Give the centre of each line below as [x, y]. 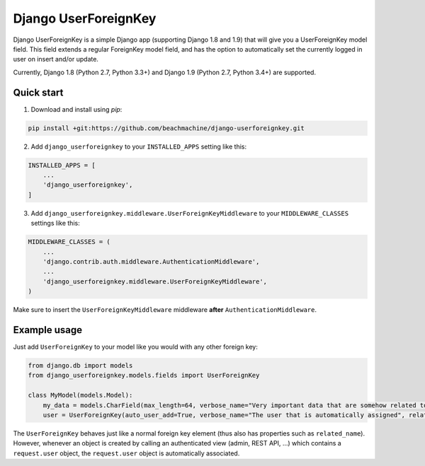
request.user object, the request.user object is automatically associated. [126, 453]
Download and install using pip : [76, 109]
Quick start [38, 92]
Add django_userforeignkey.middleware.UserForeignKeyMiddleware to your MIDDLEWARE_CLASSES [190, 213]
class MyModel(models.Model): [80, 395]
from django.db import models [80, 365]
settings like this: [56, 223]
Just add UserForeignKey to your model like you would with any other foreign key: [135, 346]
